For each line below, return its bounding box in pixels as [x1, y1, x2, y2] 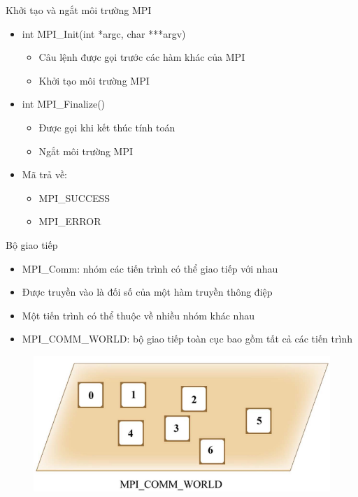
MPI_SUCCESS [38, 190, 110, 205]
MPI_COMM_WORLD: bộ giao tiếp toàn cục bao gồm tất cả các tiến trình [22, 331, 352, 346]
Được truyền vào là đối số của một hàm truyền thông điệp [22, 284, 273, 299]
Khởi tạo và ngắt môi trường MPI [6, 3, 152, 17]
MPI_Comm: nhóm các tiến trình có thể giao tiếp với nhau [22, 261, 278, 275]
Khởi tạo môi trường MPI [38, 73, 150, 87]
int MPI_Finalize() [22, 96, 106, 111]
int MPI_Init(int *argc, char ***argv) [22, 26, 186, 41]
